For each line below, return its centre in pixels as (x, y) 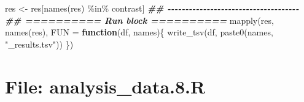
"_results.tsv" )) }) (39, 44)
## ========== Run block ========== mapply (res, (139, 20)
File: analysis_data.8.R (105, 86)
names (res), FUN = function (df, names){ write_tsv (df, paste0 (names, (139, 32)
